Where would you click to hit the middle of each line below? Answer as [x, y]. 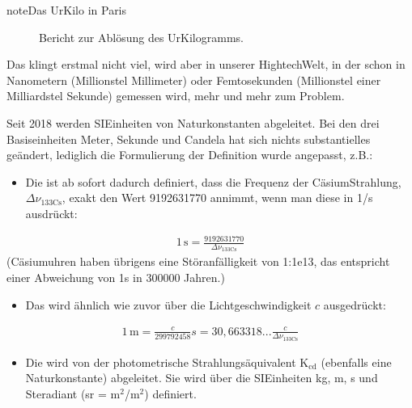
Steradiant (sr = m [73, 394]
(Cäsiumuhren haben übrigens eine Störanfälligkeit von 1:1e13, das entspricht [198, 261]
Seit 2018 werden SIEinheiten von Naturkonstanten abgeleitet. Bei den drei [193, 122]
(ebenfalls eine [356, 362]
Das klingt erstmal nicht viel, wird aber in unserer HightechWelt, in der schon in [206, 64]
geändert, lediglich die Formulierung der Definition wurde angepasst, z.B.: [190, 155]
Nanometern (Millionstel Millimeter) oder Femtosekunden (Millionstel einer [194, 80]
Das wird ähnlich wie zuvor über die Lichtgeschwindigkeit [168, 304]
